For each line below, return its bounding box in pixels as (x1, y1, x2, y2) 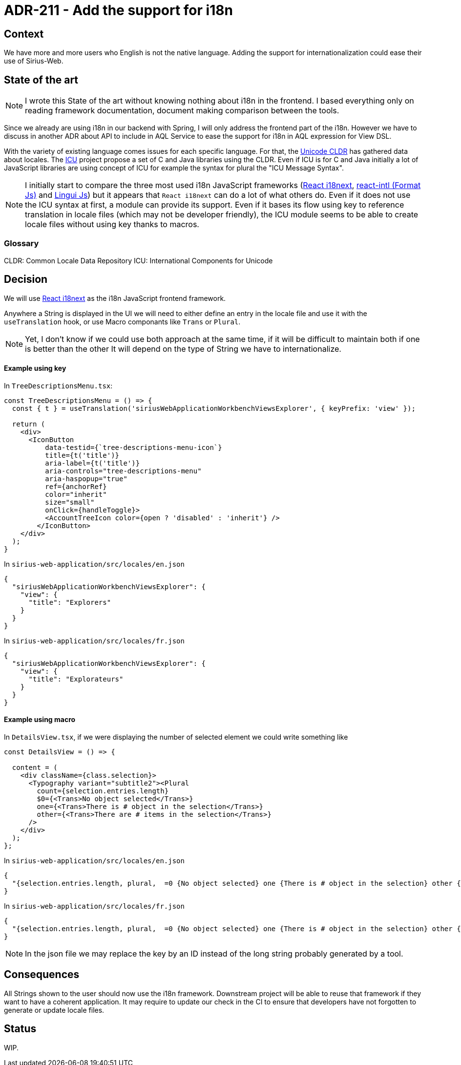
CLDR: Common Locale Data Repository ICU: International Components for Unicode (4, 256, 273, 265)
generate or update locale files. (4, 1005, 105, 1014)
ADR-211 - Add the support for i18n (4, 2, 233, 19)
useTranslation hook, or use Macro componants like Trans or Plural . (4, 317, 241, 326)
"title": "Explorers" (28, 598, 111, 606)
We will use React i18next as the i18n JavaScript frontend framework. (4, 294, 226, 302)
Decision (4, 273, 48, 286)
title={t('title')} (45, 451, 120, 459)
